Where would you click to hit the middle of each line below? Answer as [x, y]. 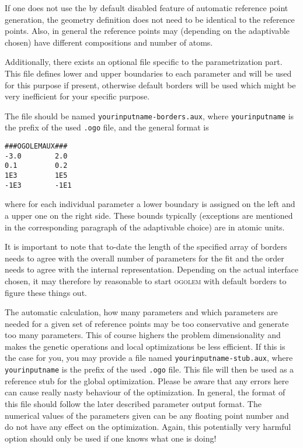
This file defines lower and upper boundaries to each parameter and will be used [148, 73]
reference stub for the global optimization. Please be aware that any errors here [147, 380]
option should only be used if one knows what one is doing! [111, 438]
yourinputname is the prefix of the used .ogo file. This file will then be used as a [149, 369]
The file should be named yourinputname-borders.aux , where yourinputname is [149, 116]
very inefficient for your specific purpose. [77, 96]
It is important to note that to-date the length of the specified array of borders [146, 247]
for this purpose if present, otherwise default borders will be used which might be [150, 85]
